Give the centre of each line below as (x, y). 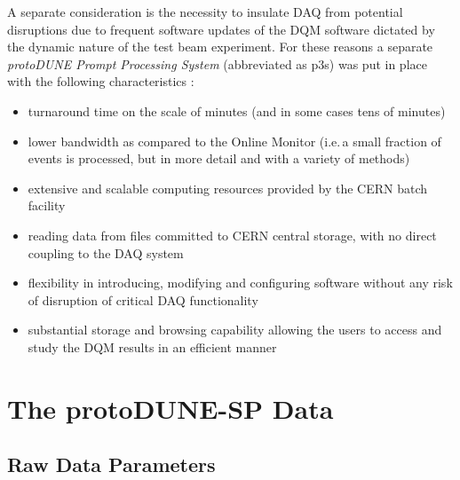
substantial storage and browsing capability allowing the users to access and (235, 330)
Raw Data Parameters (111, 464)
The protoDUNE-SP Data (171, 408)
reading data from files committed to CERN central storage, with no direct (232, 235)
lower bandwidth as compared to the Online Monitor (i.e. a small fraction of (234, 141)
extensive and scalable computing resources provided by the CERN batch (227, 188)
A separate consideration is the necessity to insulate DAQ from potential (205, 12)
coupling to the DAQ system (106, 252)
